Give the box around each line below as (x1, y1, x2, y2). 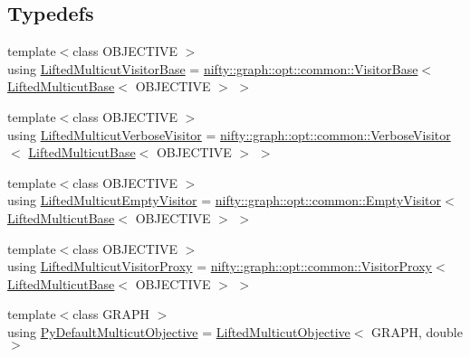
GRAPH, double (371, 322, 463, 341)
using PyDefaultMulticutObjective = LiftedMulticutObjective (7, 322, 350, 341)
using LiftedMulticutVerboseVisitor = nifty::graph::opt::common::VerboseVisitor (7, 125, 451, 144)
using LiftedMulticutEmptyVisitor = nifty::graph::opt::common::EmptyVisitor (7, 191, 442, 210)
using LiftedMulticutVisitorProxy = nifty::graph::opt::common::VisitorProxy (7, 257, 432, 276)
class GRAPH (72, 305, 149, 324)
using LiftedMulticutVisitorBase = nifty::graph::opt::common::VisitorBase (7, 59, 418, 78)
